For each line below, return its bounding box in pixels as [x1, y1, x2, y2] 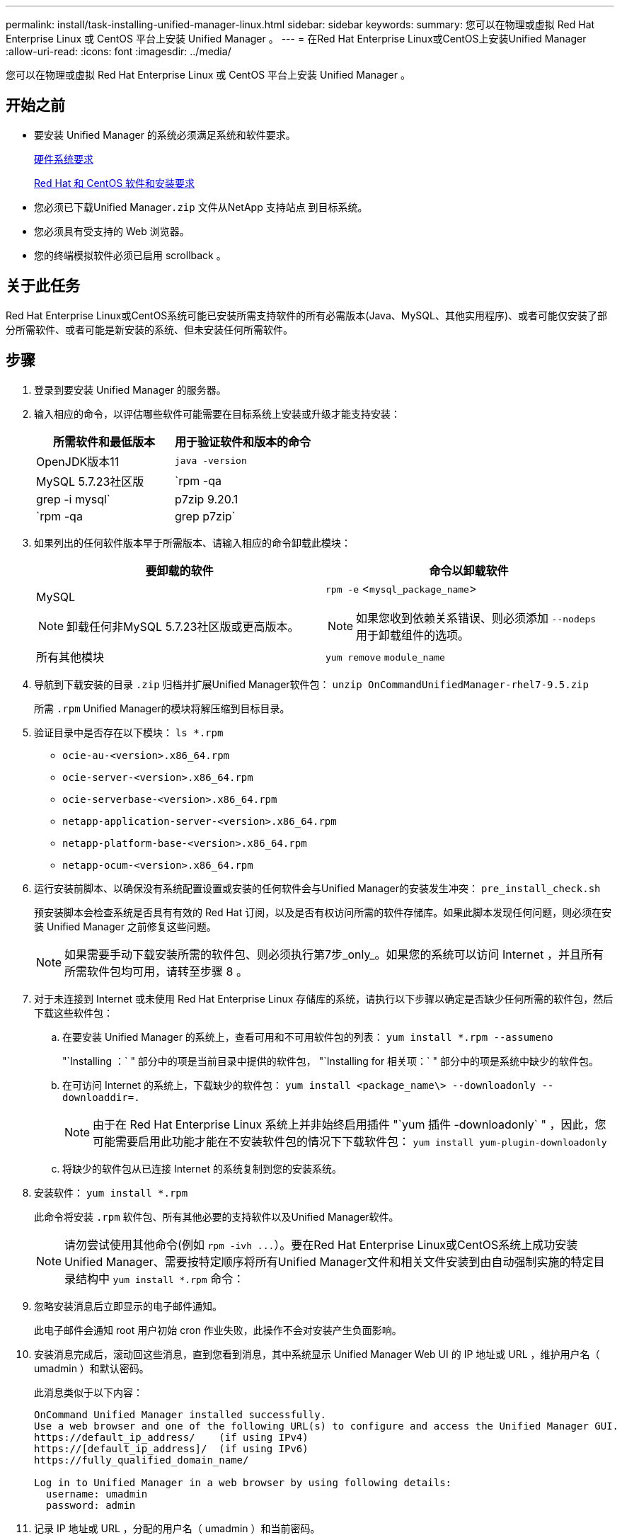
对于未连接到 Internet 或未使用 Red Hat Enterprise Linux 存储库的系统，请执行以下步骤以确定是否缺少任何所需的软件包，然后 [34, 992, 614, 1005]
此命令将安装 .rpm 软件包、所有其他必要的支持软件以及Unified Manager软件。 [34, 1210, 399, 1223]
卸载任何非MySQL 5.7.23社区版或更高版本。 [67, 619, 299, 634]
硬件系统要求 [34, 152, 93, 165]
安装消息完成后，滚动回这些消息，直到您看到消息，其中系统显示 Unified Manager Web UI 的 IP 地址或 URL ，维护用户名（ [34, 1347, 600, 1360]
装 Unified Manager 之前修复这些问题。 [34, 920, 217, 932]
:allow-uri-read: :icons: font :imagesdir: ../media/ [6, 45, 231, 57]
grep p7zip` [175, 508, 236, 523]
